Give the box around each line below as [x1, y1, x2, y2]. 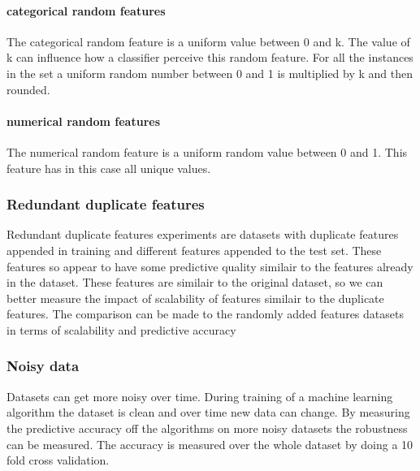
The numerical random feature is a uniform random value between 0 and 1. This [6, 143, 408, 160]
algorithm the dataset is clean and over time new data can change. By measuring [6, 404, 410, 421]
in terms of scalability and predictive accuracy [6, 321, 236, 338]
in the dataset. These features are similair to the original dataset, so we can [6, 274, 383, 291]
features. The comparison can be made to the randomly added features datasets [6, 305, 404, 322]
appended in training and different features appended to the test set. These [6, 241, 382, 258]
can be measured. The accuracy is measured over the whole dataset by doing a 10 [6, 435, 414, 452]
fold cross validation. [6, 452, 110, 469]
